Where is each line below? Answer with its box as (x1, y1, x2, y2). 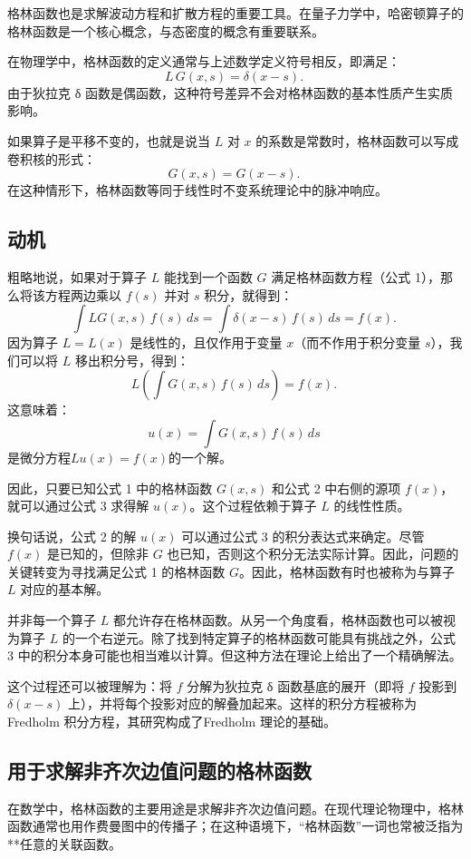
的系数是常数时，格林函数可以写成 (255, 131, 459, 150)
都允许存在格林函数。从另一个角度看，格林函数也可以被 (112, 610, 443, 630)
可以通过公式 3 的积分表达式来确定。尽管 (181, 526, 425, 545)
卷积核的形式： (7, 149, 96, 168)
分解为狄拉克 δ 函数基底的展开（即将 (187, 676, 405, 695)
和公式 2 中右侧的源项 (271, 478, 401, 497)
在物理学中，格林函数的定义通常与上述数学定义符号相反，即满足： (7, 52, 400, 71)
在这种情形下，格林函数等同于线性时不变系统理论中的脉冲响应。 (7, 181, 388, 200)
